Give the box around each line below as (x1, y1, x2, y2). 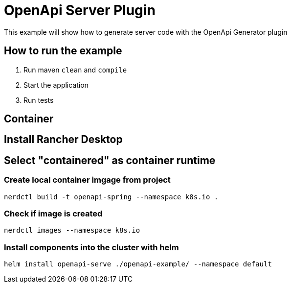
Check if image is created (4, 209, 103, 219)
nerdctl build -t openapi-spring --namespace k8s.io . (4, 192, 219, 201)
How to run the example (4, 45, 122, 57)
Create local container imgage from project (4, 175, 171, 185)
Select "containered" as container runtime (4, 154, 216, 167)
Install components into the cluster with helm (4, 242, 179, 252)
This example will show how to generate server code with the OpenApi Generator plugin (4, 27, 288, 36)
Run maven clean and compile (23, 65, 127, 74)
